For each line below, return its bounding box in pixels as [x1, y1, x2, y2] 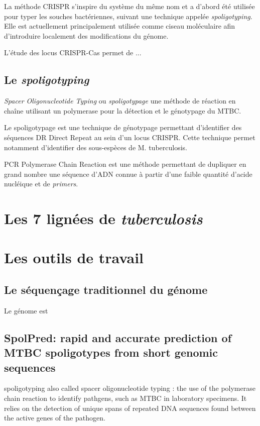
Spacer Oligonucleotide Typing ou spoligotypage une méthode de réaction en [4, 95, 236, 106]
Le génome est [4, 305, 48, 315]
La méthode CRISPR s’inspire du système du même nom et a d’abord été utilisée [4, 1, 255, 11]
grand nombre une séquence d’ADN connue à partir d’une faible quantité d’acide [4, 168, 252, 179]
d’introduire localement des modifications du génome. [4, 30, 169, 41]
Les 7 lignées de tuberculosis [4, 208, 203, 229]
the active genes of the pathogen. [4, 412, 105, 423]
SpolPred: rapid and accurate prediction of [4, 330, 232, 345]
